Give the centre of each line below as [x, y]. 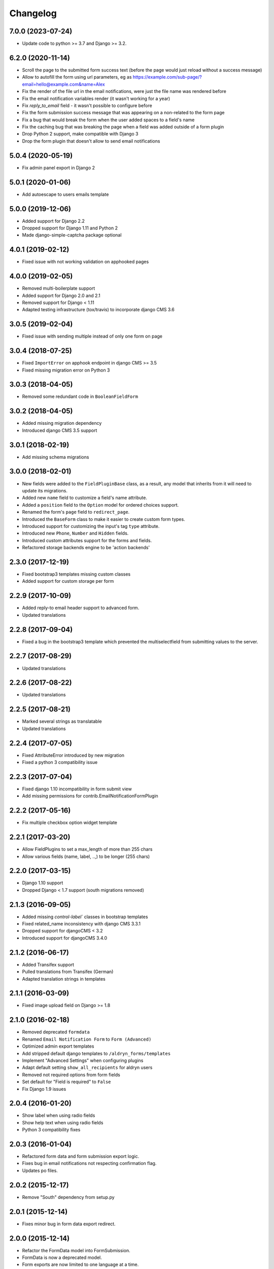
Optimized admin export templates [58, 1046]
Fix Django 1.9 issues [44, 1089]
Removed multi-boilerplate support [59, 288]
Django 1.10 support [43, 883]
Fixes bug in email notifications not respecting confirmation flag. [89, 1163]
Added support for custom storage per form [68, 581]
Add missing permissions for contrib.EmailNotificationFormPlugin [90, 796]
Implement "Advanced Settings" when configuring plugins [83, 1060]
